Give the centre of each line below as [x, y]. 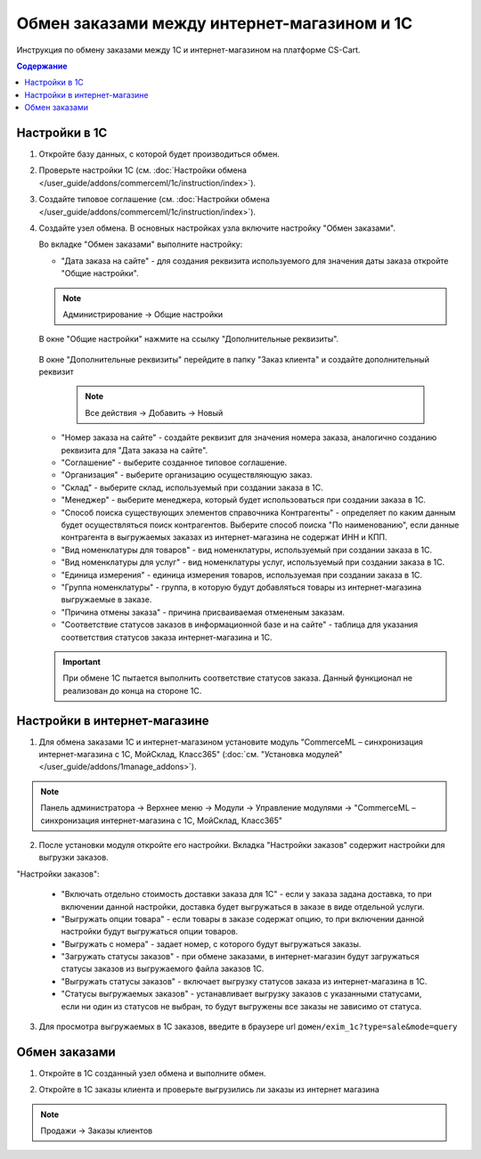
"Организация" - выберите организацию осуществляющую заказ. [187, 475]
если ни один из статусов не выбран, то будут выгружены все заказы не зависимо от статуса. [241, 1006]
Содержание [42, 66]
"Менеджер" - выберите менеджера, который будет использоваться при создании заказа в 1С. [244, 500]
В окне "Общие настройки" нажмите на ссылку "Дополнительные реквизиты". [189, 339]
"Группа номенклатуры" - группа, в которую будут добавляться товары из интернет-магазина [241, 587]
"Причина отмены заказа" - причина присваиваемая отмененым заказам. [203, 612]
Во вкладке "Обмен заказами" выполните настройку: [141, 244]
